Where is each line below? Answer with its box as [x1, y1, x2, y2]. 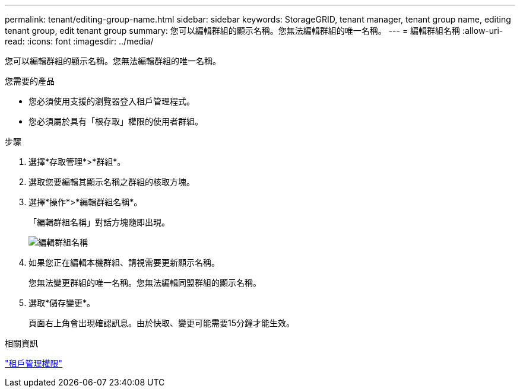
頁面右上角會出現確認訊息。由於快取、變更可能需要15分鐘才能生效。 [28, 318, 294, 328]
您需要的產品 [5, 76, 55, 86]
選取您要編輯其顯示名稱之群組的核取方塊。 [28, 177, 195, 187]
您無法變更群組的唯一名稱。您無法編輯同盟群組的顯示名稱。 [28, 278, 261, 288]
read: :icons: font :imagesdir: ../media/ [5, 36, 154, 46]
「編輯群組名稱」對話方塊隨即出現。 [28, 217, 170, 227]
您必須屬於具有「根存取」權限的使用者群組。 [28, 116, 203, 126]
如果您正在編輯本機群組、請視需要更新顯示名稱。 [28, 257, 220, 267]
